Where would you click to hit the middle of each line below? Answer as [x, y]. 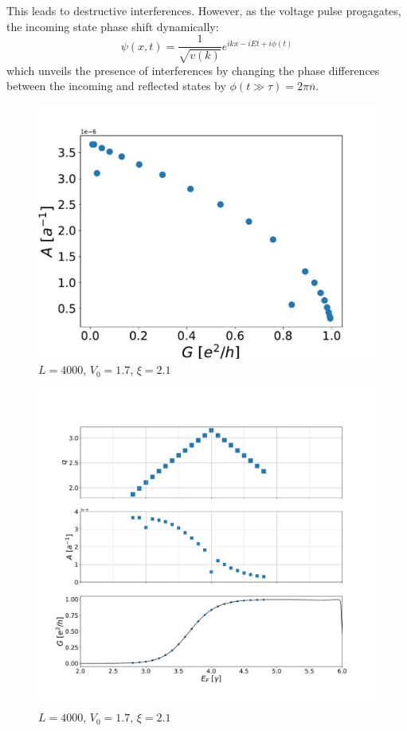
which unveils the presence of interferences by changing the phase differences [193, 70]
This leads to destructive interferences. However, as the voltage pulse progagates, [204, 10]
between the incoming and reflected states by [116, 86]
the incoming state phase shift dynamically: [113, 26]
